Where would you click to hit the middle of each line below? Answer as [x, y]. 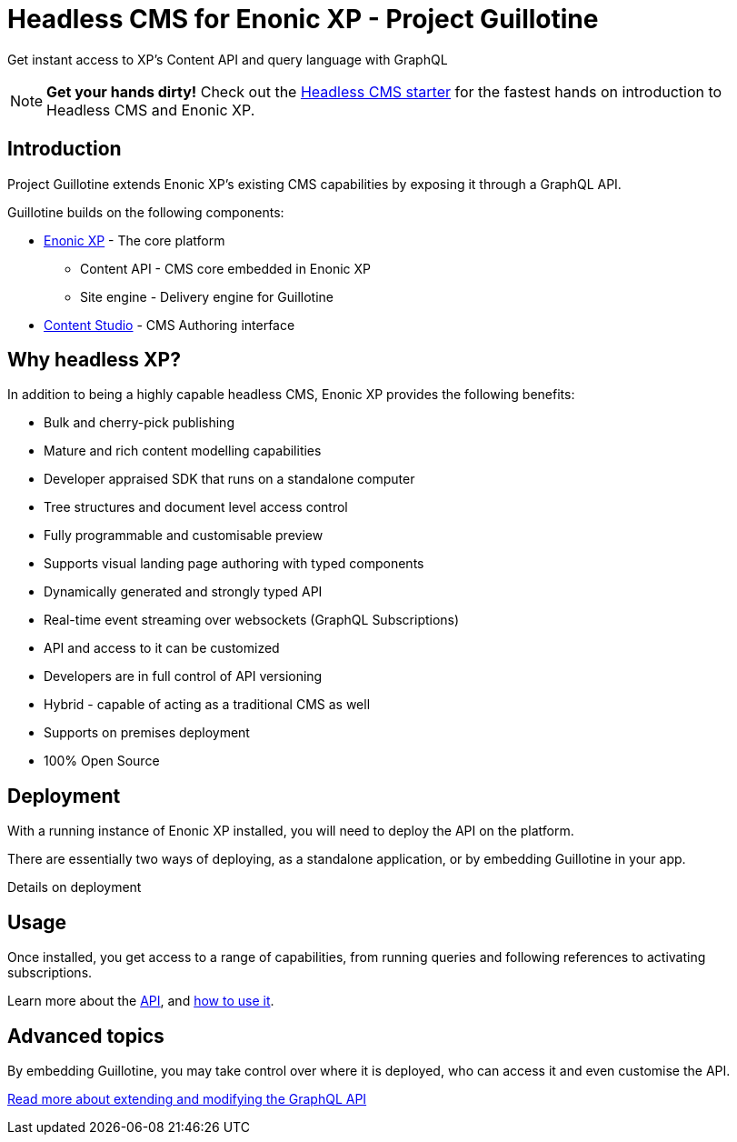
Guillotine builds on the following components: [146, 212]
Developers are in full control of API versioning [183, 676]
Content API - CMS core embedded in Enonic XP [226, 268]
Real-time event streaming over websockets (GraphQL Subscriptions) [252, 620]
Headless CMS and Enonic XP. [151, 110]
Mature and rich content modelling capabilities [183, 451]
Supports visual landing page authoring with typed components [234, 564]
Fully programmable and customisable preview [184, 536]
